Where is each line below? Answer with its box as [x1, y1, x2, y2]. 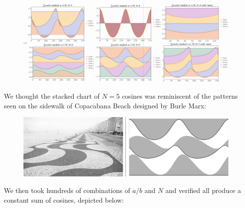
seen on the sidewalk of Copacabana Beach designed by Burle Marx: [4, 100, 206, 110]
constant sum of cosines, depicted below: [4, 194, 124, 205]
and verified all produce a [165, 185, 241, 195]
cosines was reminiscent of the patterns [122, 90, 238, 101]
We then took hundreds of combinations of [4, 185, 130, 195]
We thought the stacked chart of [4, 90, 100, 101]
